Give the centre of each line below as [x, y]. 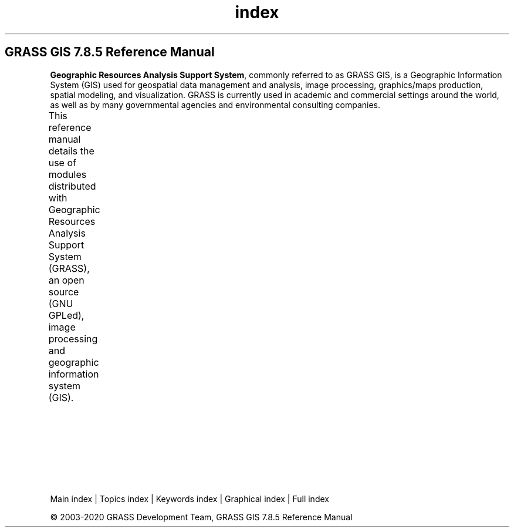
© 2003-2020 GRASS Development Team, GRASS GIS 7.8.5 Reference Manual [201, 517]
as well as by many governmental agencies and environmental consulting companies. [215, 105]
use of [62, 162]
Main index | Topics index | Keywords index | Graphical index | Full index [190, 499]
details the [71, 151]
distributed [72, 186]
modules [67, 174]
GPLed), [66, 315]
